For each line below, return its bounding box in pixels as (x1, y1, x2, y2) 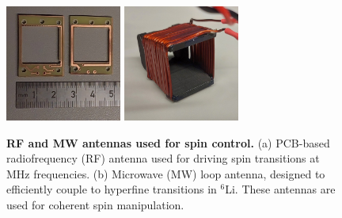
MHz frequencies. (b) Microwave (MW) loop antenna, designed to (6, 165, 325, 182)
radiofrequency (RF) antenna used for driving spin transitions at (6, 150, 320, 166)
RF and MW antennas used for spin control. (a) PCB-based (6, 134, 330, 151)
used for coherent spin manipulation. (6, 196, 184, 212)
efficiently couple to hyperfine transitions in (6, 181, 217, 197)
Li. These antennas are (225, 181, 336, 197)
